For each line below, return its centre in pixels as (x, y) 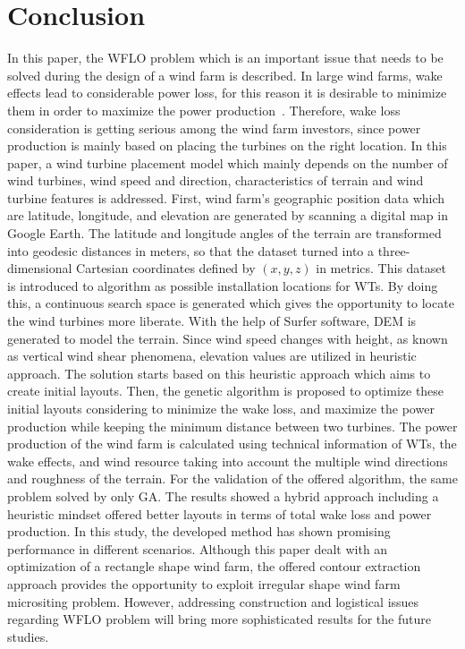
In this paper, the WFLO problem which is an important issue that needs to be (225, 58)
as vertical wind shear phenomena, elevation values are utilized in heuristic (212, 356)
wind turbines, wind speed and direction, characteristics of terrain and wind (216, 180)
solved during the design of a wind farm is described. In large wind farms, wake (225, 75)
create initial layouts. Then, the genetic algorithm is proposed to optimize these (226, 391)
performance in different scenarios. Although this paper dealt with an (198, 548)
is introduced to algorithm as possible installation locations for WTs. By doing (223, 285)
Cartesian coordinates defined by (166, 268)
